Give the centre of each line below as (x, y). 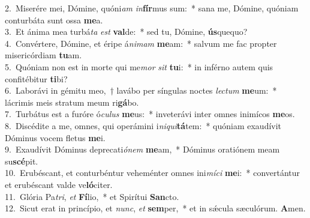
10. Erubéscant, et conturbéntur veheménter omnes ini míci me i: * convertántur (153, 173)
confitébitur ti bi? (36, 78)
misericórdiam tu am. (43, 55)
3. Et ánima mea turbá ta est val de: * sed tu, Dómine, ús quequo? (126, 32)
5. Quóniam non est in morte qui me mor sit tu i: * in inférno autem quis (139, 66)
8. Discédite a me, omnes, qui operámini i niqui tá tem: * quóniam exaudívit (143, 125)
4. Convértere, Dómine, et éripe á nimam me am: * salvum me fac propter (141, 43)
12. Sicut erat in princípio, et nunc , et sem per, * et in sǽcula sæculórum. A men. (155, 208)
